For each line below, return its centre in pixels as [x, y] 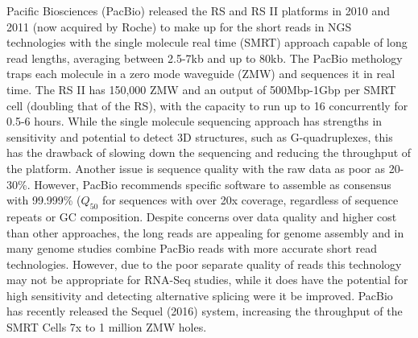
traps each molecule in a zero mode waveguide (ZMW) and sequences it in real [201, 74]
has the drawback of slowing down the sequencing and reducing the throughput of [209, 153]
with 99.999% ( [44, 200]
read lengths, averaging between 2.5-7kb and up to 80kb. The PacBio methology [205, 58]
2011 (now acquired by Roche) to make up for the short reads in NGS [179, 26]
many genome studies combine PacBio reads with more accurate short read [192, 248]
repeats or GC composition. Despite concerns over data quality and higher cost [202, 216]
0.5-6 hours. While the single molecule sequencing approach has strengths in [195, 121]
